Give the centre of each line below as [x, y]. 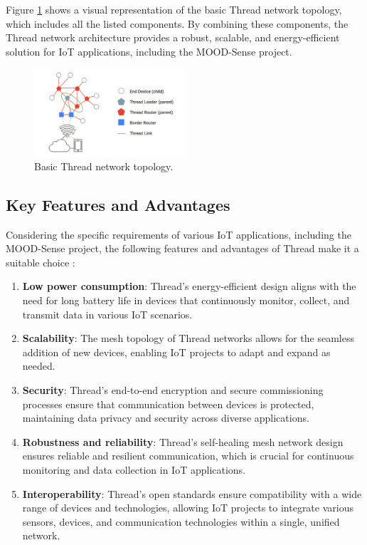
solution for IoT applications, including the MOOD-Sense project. [149, 51]
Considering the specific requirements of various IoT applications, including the [179, 234]
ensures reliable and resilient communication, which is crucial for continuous [188, 456]
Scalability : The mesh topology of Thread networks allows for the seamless [188, 338]
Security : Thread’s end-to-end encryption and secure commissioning [173, 389]
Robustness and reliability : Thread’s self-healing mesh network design [183, 441]
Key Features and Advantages [118, 204]
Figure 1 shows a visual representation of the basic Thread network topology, [174, 9]
